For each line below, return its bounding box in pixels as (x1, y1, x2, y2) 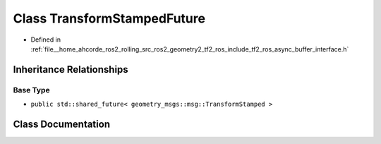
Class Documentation (13, 118, 111, 130)
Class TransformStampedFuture (13, 11, 206, 26)
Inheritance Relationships (13, 64, 128, 76)
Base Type (13, 85, 50, 95)
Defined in (30, 35, 61, 44)
